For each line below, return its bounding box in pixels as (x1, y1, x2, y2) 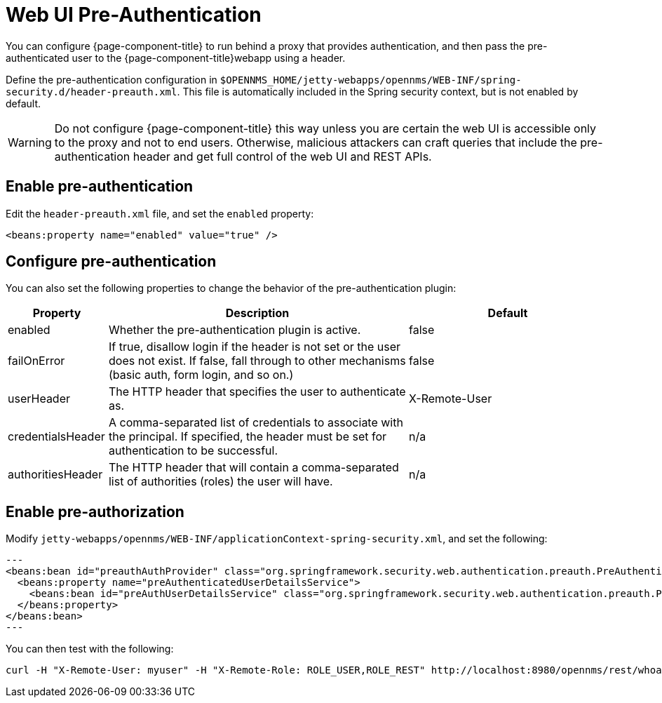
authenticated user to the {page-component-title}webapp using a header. (6, 51, 346, 64)
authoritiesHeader (8, 467, 103, 482)
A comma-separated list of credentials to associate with (108, 415, 403, 430)
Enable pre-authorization (6, 502, 184, 521)
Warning (8, 135, 52, 149)
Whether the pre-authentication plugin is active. (108, 323, 361, 337)
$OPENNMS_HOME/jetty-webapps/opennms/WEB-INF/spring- (219, 74, 522, 86)
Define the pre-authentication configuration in (6, 73, 217, 86)
